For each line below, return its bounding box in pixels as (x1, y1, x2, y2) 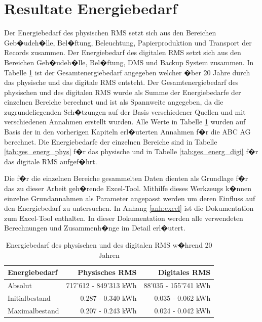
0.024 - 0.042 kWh (154, 305, 211, 315)
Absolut (8, 280, 32, 291)
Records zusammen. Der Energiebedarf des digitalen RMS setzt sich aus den (4, 47, 241, 58)
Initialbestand (8, 292, 51, 303)
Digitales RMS (158, 267, 211, 278)
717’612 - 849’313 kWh (66, 280, 137, 291)
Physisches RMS (78, 267, 137, 278)
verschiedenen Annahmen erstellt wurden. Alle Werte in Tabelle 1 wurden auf (4, 116, 246, 127)
